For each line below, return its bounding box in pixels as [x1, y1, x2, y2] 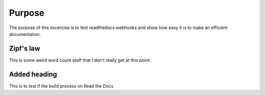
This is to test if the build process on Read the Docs [9, 83, 114, 89]
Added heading [9, 70, 57, 78]
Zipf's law [9, 44, 40, 53]
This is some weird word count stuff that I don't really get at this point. [9, 57, 151, 63]
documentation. [9, 31, 41, 37]
